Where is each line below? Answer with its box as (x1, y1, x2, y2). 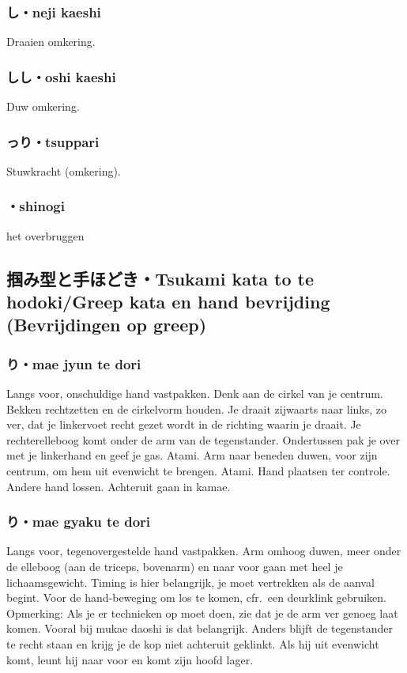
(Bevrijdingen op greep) (6, 312, 207, 337)
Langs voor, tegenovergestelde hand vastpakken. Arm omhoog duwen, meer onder (6, 543, 401, 559)
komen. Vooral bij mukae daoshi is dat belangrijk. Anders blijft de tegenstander (6, 620, 393, 637)
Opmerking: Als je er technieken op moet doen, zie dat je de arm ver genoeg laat (6, 604, 398, 621)
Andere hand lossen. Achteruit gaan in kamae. (6, 478, 231, 494)
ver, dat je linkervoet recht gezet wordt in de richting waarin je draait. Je (6, 416, 361, 433)
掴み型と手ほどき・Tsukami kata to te (6, 266, 315, 290)
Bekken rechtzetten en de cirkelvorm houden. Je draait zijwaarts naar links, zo (6, 400, 387, 417)
